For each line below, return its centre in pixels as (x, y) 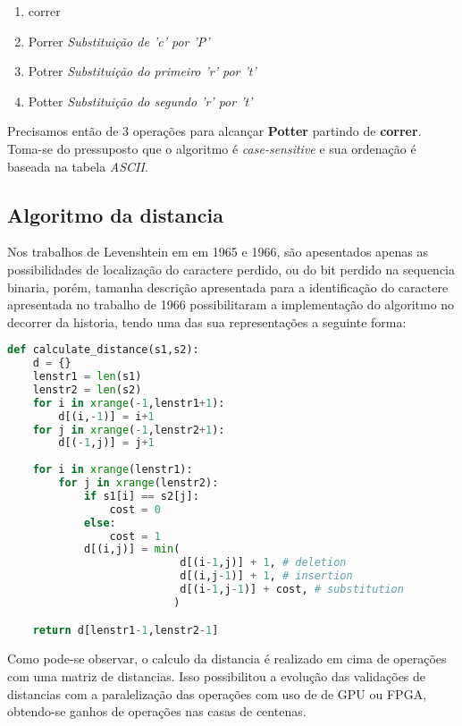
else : (100, 523)
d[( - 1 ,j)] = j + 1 (106, 443)
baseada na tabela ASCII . (78, 166)
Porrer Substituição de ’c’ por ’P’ (119, 41)
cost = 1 (135, 536)
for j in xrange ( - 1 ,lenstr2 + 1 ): (129, 430)
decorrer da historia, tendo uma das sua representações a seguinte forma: (207, 321)
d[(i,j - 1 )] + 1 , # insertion (266, 576)
